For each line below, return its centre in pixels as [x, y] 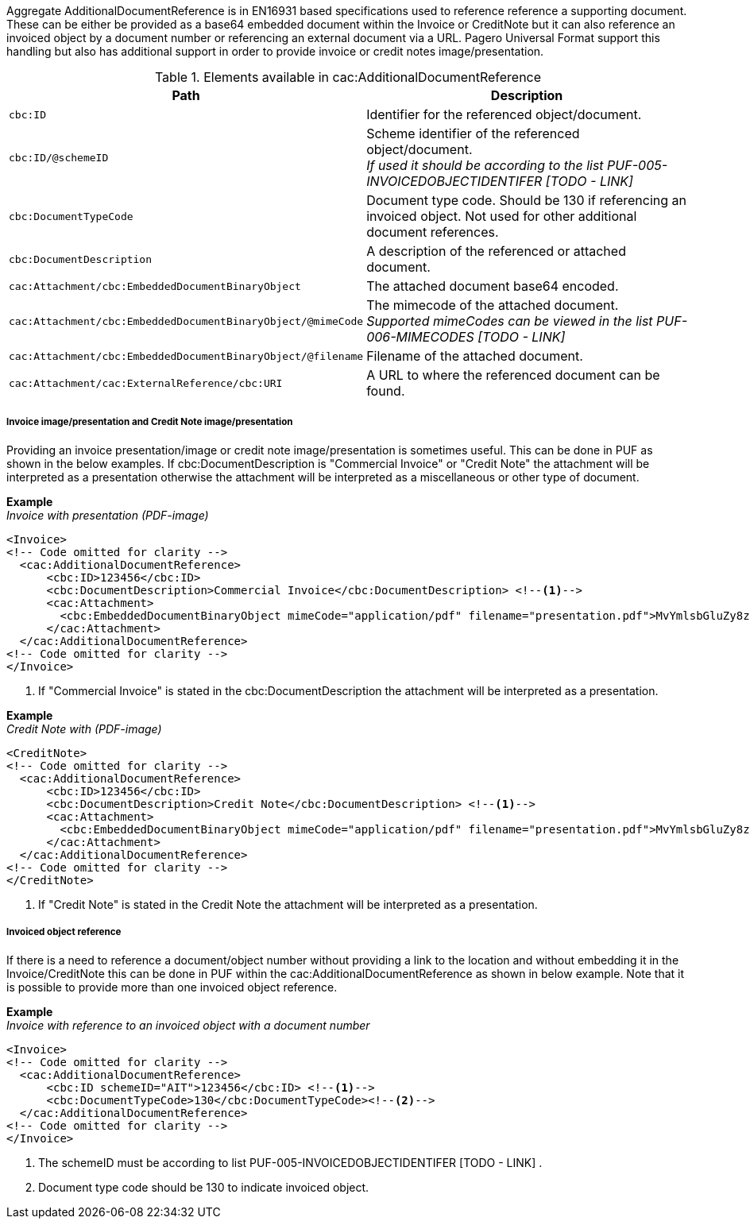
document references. [433, 232]
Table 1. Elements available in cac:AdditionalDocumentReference [348, 77]
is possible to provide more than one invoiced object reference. [172, 987]
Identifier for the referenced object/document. [504, 114]
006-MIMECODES [420, 337]
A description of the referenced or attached [496, 251]
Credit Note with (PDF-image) [84, 728]
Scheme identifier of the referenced [473, 133]
